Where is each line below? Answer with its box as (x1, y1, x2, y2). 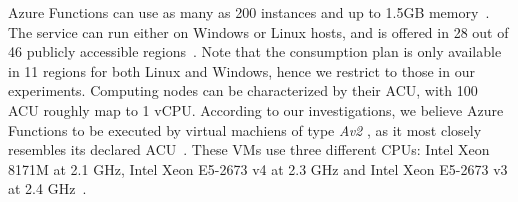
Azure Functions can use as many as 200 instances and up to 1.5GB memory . (8, 2, 490, 22)
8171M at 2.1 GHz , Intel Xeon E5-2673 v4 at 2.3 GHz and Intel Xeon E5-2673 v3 (8, 158, 508, 179)
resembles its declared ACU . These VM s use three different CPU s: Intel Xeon (8, 139, 490, 160)
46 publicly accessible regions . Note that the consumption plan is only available (8, 41, 502, 62)
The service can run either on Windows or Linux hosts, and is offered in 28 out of (8, 21, 509, 42)
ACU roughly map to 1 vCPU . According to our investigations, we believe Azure (8, 99, 504, 120)
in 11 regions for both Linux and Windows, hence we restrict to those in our (8, 60, 475, 81)
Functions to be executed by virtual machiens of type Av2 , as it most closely (8, 119, 482, 140)
